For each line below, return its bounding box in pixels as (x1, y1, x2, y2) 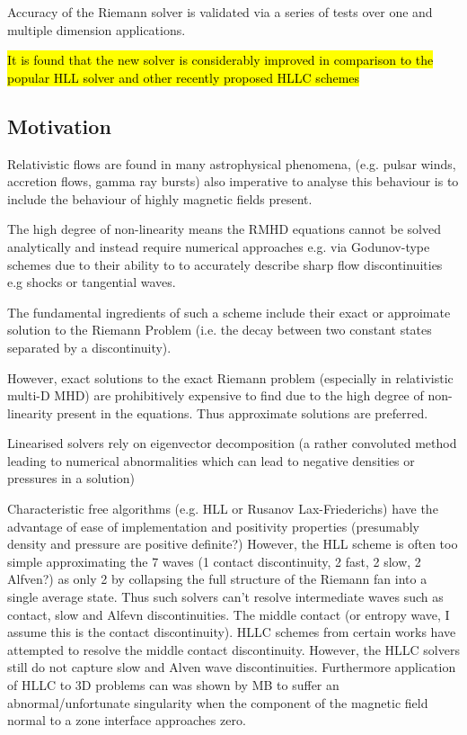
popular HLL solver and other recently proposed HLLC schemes (7, 67, 360, 86)
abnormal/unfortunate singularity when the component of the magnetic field (7, 693, 428, 712)
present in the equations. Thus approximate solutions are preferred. (57, 403, 428, 422)
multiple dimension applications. (7, 20, 186, 39)
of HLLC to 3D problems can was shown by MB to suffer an (7, 676, 339, 695)
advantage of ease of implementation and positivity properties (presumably (7, 516, 419, 535)
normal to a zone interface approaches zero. (7, 711, 246, 730)
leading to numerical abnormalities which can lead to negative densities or (7, 451, 415, 470)
